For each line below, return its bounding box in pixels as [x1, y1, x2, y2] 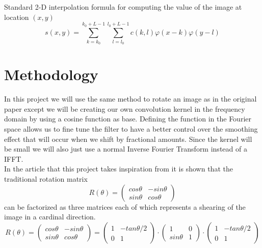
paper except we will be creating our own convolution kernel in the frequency [4, 103, 245, 114]
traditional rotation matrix [4, 173, 88, 184]
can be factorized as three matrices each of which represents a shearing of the [4, 201, 246, 212]
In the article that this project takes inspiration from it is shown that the [4, 163, 233, 174]
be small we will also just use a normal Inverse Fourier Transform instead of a [4, 143, 247, 154]
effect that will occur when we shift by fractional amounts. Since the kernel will [4, 133, 252, 144]
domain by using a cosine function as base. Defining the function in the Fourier [4, 113, 251, 124]
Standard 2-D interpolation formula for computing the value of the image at [4, 2, 242, 12]
